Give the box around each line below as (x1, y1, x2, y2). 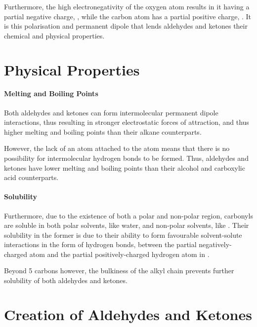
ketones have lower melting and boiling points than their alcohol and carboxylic (4, 162, 245, 173)
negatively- (199, 239, 232, 250)
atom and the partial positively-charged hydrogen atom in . (29, 249, 210, 259)
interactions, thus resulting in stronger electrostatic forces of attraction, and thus (4, 117, 249, 127)
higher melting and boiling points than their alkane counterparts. (4, 126, 202, 137)
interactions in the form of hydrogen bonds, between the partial (4, 239, 197, 250)
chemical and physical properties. (4, 30, 105, 40)
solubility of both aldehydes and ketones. (4, 275, 128, 286)
